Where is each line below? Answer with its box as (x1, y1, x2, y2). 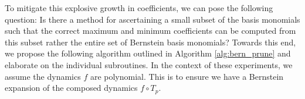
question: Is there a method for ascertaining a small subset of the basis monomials (5, 13, 300, 25)
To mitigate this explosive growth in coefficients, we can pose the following (5, 2, 273, 13)
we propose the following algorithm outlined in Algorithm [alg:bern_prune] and (5, 47, 291, 59)
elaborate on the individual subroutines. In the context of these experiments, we (5, 58, 293, 70)
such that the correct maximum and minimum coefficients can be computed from (5, 24, 296, 37)
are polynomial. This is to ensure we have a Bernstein (90, 70, 284, 82)
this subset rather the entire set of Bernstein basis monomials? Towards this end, (5, 36, 296, 48)
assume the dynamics (5, 70, 81, 82)
